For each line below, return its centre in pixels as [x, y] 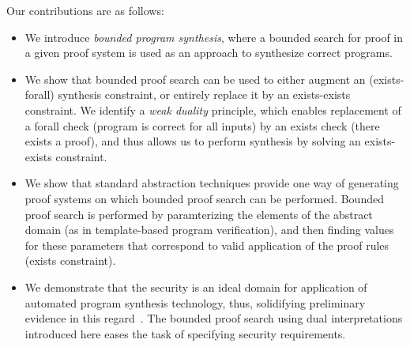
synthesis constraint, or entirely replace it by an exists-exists [204, 94]
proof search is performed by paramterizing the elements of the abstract [199, 214]
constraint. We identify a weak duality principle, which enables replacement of [213, 109]
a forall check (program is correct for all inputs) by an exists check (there [202, 125]
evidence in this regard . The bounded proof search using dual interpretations [214, 318]
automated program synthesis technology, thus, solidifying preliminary [195, 302]
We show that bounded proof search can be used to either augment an [195, 79]
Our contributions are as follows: [85, 10]
